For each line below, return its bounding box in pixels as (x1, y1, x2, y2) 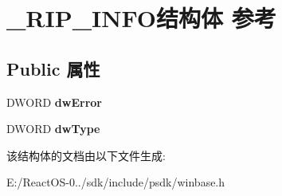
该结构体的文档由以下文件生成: (6, 147, 166, 163)
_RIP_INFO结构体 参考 (6, 2, 276, 34)
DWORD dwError (6, 93, 102, 110)
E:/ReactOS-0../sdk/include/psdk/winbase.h (6, 174, 225, 190)
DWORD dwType (6, 120, 100, 137)
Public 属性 (6, 56, 100, 80)
